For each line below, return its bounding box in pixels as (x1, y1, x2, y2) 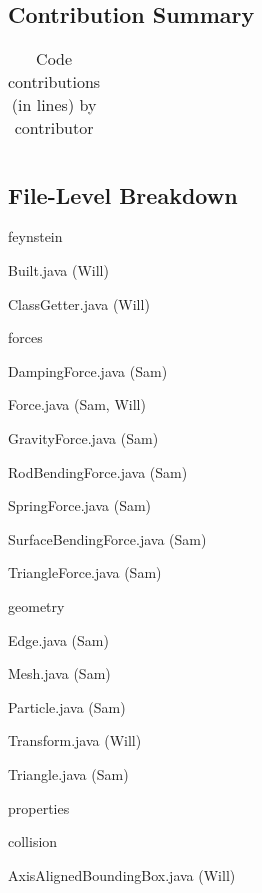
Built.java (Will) (8, 260, 109, 280)
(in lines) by (11, 93, 97, 117)
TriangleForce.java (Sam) (8, 562, 162, 583)
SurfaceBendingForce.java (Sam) (8, 528, 207, 549)
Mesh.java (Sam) (8, 663, 111, 684)
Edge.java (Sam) (8, 629, 109, 650)
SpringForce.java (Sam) (8, 495, 152, 516)
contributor (14, 116, 94, 140)
